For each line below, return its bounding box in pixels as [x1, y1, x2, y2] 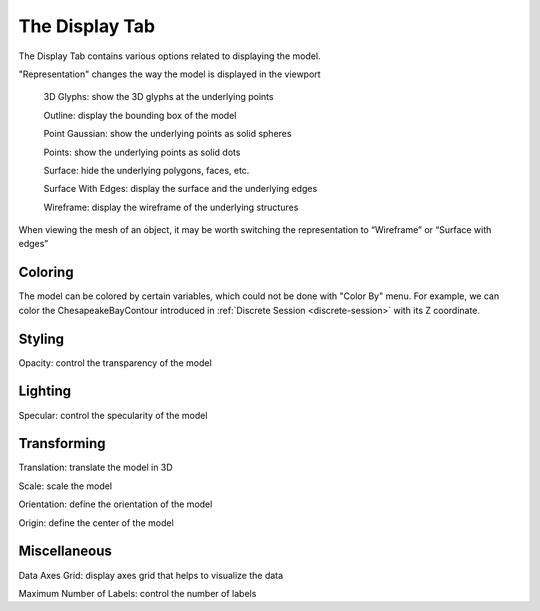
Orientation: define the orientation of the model [18, 498, 213, 510]
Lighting [18, 383, 72, 400]
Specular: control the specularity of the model [18, 409, 208, 421]
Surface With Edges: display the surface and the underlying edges [43, 183, 318, 195]
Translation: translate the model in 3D [18, 461, 174, 474]
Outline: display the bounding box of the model [43, 109, 237, 121]
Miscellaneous [18, 543, 112, 560]
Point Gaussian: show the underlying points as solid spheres [43, 128, 292, 140]
